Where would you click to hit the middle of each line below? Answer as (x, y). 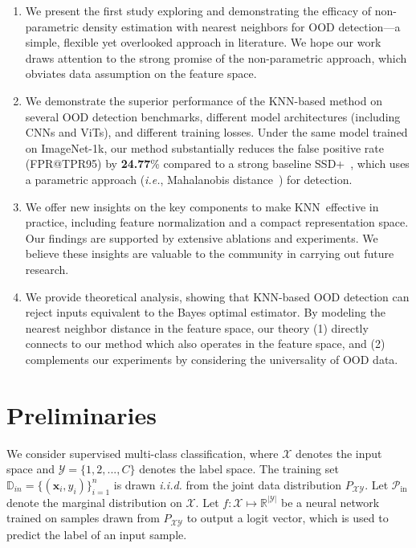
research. (47, 269)
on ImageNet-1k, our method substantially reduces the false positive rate (204, 147)
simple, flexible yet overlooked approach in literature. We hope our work (203, 42)
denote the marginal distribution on (94, 502)
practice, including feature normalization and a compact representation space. (217, 222)
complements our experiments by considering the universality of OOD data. (212, 359)
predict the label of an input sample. (97, 534)
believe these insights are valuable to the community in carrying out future (210, 254)
